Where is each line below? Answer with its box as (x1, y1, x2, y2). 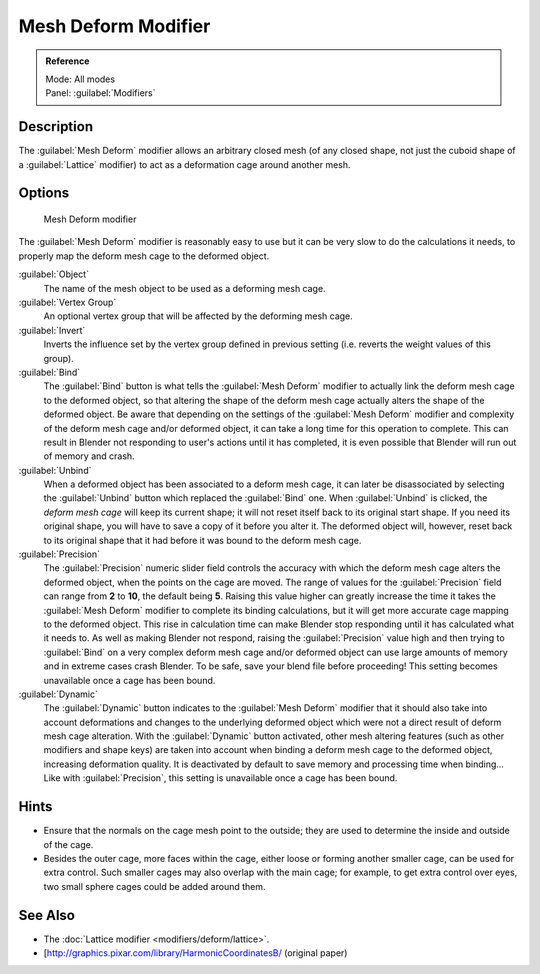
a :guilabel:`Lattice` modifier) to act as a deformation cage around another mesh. (18, 158, 351, 170)
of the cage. (43, 838, 94, 850)
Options (18, 185, 70, 202)
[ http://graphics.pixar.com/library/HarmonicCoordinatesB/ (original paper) (43, 947, 348, 959)
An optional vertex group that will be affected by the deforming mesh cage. (43, 310, 354, 322)
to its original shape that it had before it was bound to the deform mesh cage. (43, 534, 362, 546)
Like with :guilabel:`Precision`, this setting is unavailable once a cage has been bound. (43, 772, 398, 784)
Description (18, 118, 94, 135)
